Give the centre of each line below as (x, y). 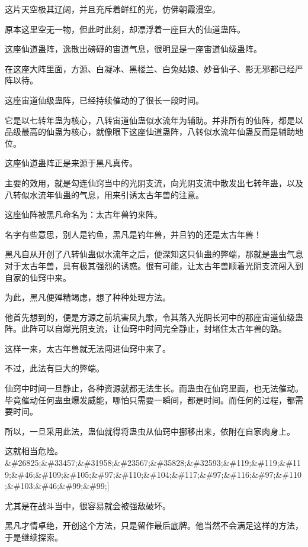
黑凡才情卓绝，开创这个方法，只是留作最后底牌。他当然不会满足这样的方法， (154, 525)
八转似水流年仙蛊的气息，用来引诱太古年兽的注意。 (104, 194)
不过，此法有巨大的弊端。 (54, 368)
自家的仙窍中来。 (38, 277)
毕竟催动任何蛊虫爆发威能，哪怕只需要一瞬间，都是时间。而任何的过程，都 (150, 399)
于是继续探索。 (34, 537)
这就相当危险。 (34, 451)
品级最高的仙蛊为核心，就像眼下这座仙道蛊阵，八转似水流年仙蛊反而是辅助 (150, 132)
